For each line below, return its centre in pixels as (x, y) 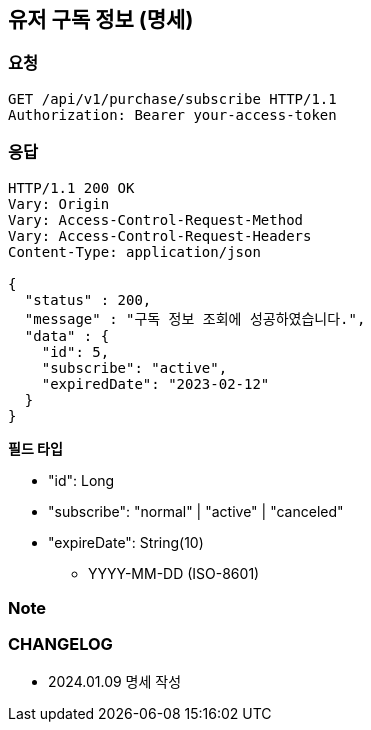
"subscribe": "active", (134, 367)
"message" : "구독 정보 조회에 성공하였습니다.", (195, 318)
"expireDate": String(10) (126, 542)
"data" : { (67, 335)
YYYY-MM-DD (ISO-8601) (174, 573)
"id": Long (81, 480)
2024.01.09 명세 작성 (115, 681)
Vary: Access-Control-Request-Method (156, 219)
